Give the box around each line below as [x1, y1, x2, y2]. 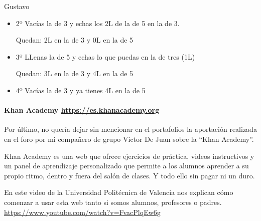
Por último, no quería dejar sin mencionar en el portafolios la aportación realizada [4, 124, 257, 134]
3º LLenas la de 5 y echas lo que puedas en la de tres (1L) [16, 51, 195, 62]
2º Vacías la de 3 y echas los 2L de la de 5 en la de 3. [16, 18, 180, 28]
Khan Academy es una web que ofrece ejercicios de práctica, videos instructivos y [4, 150, 254, 161]
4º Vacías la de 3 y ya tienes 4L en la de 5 [16, 85, 146, 95]
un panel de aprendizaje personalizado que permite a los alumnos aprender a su [4, 160, 249, 171]
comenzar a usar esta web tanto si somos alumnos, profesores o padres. [4, 196, 222, 207]
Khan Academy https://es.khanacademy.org [4, 105, 160, 115]
